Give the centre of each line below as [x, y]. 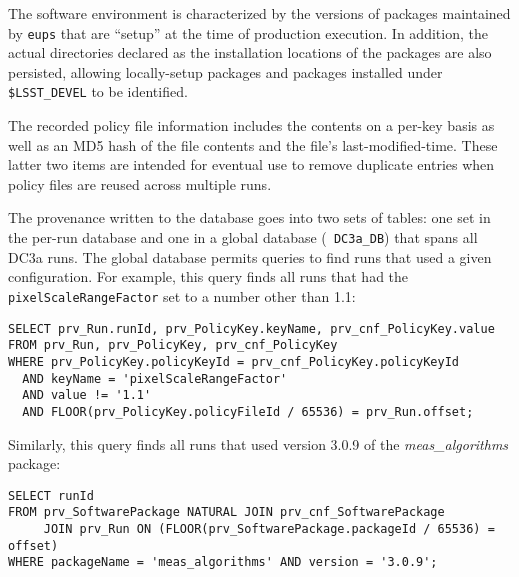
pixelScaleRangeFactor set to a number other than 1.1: [182, 295]
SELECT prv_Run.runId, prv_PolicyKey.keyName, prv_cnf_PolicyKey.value [251, 328]
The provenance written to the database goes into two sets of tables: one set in [249, 217]
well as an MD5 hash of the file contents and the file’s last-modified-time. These [253, 144]
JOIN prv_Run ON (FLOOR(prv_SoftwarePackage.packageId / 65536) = [269, 529]
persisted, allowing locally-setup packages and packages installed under [225, 71]
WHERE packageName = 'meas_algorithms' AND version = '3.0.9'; [223, 562]
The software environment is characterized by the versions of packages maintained [259, 13]
